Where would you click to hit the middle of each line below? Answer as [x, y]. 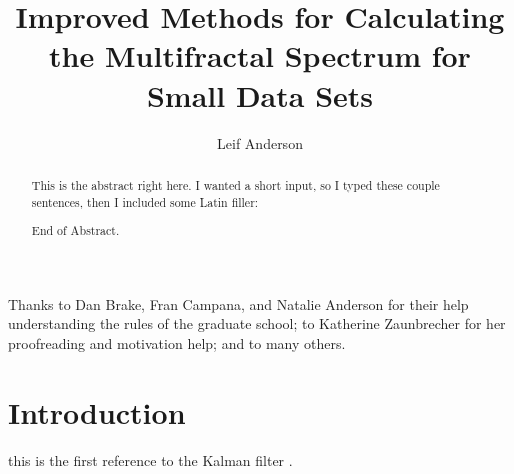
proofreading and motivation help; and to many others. [177, 342]
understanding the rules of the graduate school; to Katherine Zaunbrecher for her [257, 323]
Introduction [97, 411]
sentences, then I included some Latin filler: [145, 201]
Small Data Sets [260, 94]
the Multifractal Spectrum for [260, 55]
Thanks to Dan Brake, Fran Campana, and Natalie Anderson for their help [238, 303]
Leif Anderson [260, 142]
